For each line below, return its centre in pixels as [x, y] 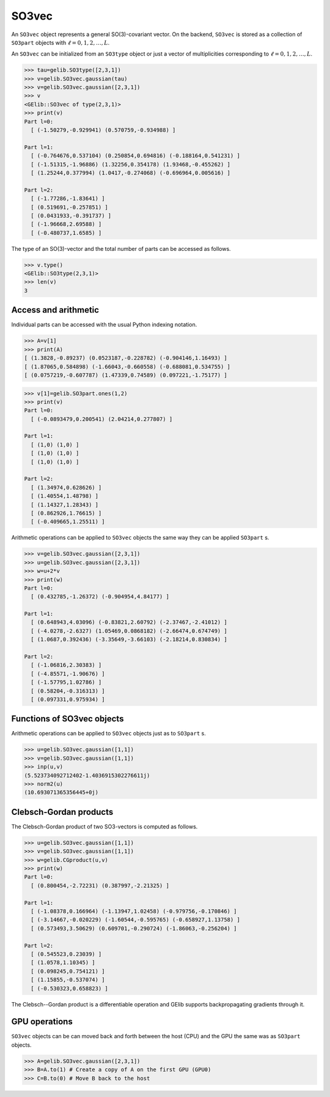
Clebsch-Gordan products [62, 812]
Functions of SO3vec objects [68, 719]
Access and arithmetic [55, 310]
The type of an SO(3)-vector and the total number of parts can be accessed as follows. [121, 248]
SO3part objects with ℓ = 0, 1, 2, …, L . [61, 42]
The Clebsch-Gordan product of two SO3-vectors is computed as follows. [105, 827]
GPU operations [42, 1022]
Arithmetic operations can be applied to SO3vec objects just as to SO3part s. [108, 734]
